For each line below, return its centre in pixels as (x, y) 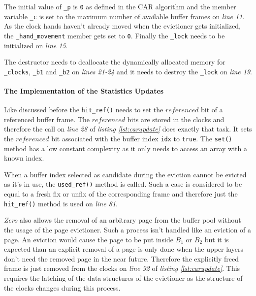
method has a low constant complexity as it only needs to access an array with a (126, 148)
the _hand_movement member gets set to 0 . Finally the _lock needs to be (114, 35)
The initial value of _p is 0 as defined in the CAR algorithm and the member (120, 6)
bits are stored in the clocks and (176, 119)
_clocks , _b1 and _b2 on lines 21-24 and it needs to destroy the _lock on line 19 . (128, 71)
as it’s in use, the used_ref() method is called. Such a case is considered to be (123, 184)
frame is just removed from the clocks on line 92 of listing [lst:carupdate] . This (122, 268)
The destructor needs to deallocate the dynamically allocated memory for (115, 62)
